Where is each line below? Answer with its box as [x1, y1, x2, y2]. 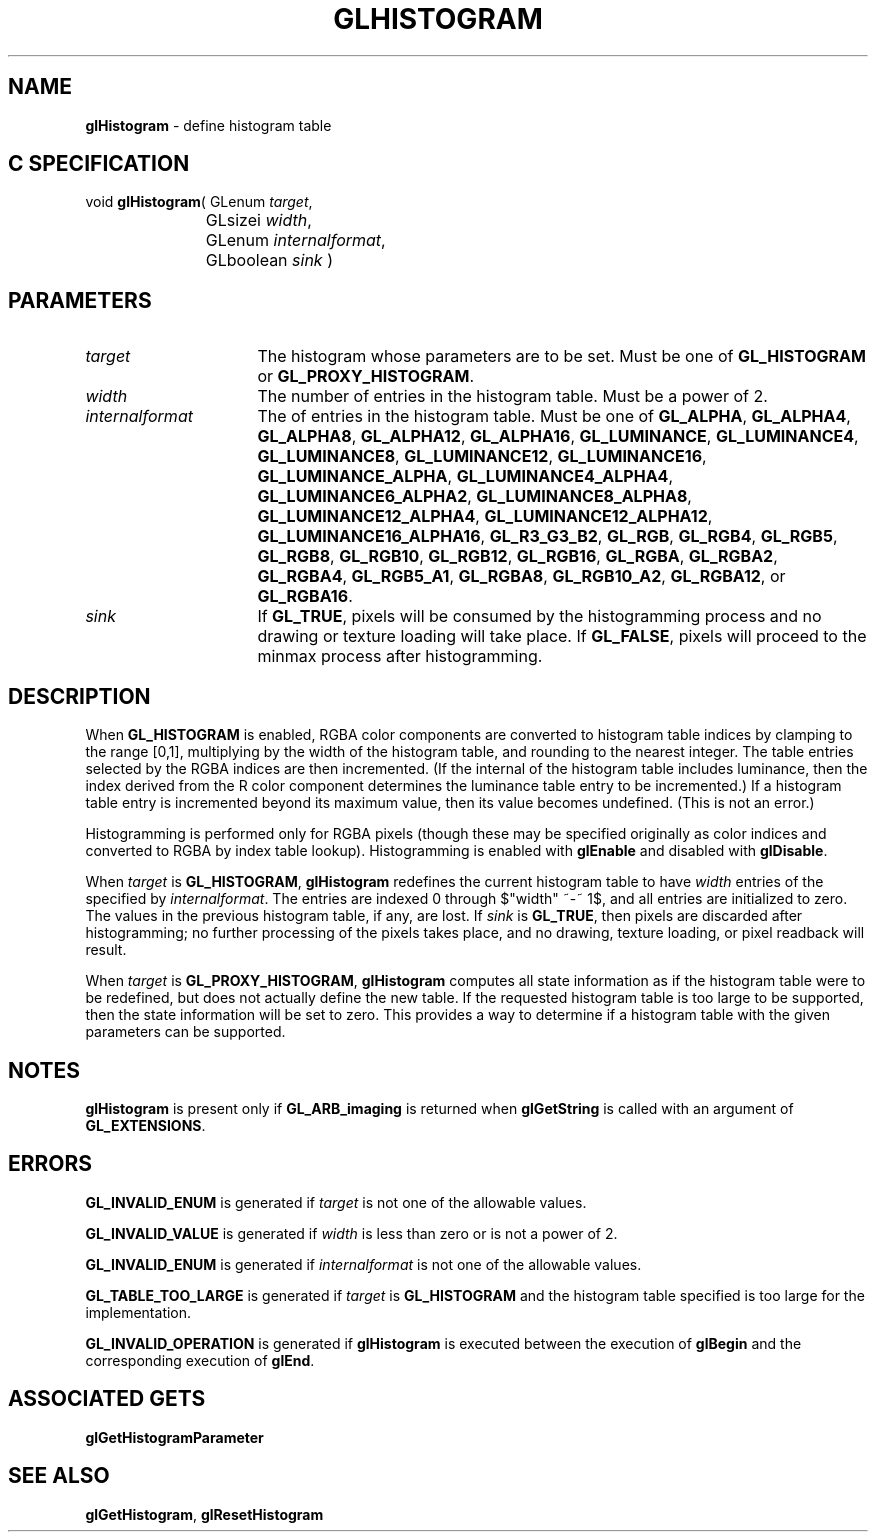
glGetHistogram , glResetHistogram [85, 1505, 324, 1523]
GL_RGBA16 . [257, 586, 353, 607]
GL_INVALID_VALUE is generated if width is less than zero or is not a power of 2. [85, 1224, 618, 1242]
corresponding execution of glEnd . [85, 1351, 315, 1369]
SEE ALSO [8, 1463, 110, 1489]
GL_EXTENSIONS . [85, 1116, 206, 1134]
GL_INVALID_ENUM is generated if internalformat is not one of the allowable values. [85, 1255, 642, 1273]
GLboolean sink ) [205, 250, 333, 271]
